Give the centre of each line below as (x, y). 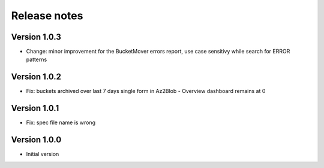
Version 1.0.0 (36, 140)
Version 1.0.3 (36, 37)
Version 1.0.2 (36, 77)
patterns (37, 59)
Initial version (43, 154)
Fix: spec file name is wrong (61, 122)
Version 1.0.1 (35, 108)
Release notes (47, 16)
